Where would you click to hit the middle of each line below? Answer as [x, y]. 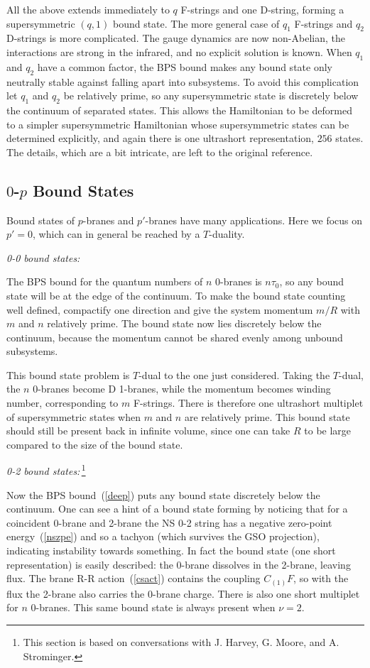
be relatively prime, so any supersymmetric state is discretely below [211, 95]
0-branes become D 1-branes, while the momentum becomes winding [182, 389]
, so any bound [312, 281]
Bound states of [41, 220]
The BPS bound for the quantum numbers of [105, 281]
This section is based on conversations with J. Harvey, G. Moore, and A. [181, 641]
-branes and [108, 220]
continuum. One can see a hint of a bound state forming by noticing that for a [177, 509]
